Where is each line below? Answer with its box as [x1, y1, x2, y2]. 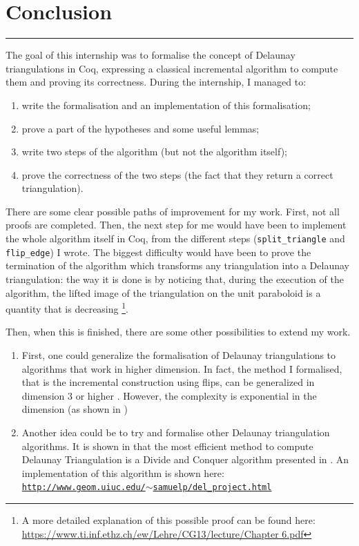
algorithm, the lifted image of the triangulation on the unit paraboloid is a [6, 285, 321, 300]
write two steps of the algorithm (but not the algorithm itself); [21, 144, 287, 159]
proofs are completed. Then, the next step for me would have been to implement [6, 217, 347, 232]
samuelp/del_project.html [153, 482, 272, 493]
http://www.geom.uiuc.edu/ [21, 482, 146, 493]
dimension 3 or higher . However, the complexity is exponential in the [21, 388, 317, 402]
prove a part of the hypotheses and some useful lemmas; [21, 121, 260, 135]
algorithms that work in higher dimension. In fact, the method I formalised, [21, 361, 342, 376]
